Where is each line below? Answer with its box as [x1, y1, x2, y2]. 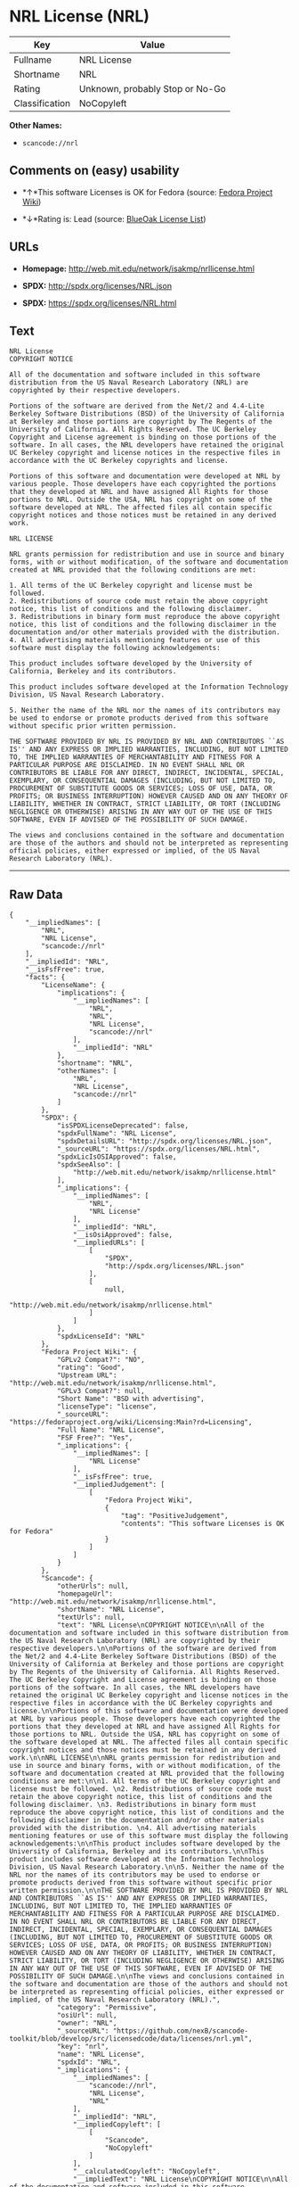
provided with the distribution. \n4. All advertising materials [9, 1824, 256, 1833]
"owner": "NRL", [56, 2018, 117, 2028]
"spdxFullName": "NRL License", [56, 1129, 177, 1138]
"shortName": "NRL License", [56, 1605, 166, 1614]
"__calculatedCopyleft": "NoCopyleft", [72, 2167, 221, 2176]
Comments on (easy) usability [9, 163, 180, 178]
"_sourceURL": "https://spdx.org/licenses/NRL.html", [56, 1144, 261, 1154]
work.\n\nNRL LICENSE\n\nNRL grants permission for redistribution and [9, 1754, 280, 1762]
